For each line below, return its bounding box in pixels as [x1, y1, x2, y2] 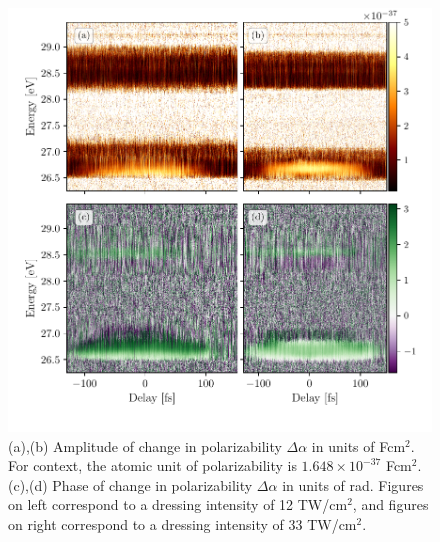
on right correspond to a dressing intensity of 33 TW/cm [8, 513, 357, 534]
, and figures [352, 494, 429, 515]
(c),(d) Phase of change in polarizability [8, 474, 253, 495]
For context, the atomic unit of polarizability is [8, 455, 297, 476]
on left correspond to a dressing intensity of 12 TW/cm [8, 494, 348, 515]
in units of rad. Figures [282, 474, 424, 495]
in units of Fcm [311, 435, 406, 456]
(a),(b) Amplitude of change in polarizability [8, 435, 282, 456]
